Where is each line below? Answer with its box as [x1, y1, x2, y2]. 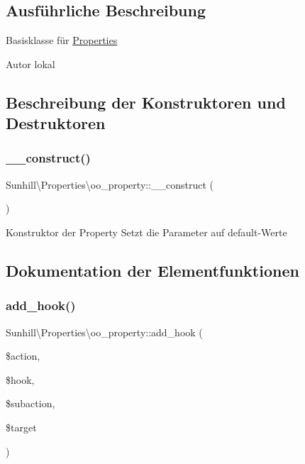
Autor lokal [6, 56, 55, 71]
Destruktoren [6, 112, 106, 134]
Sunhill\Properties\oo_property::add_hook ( [6, 324, 203, 339]
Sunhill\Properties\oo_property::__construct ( [6, 177, 214, 192]
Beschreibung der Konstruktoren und [6, 91, 286, 113]
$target [6, 419, 37, 434]
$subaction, [6, 396, 55, 411]
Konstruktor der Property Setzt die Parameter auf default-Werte [6, 224, 287, 239]
